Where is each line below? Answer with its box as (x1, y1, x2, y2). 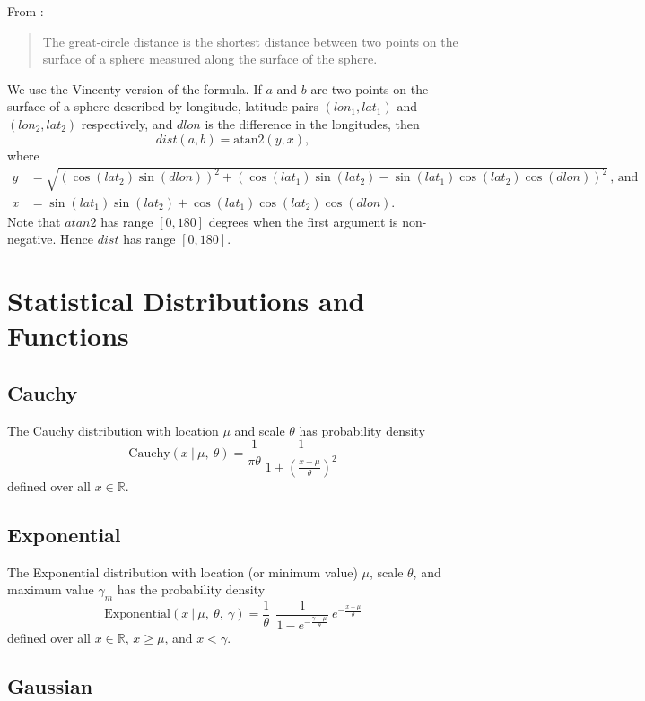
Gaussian (7, 671, 93, 699)
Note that (7, 212, 61, 230)
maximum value (7, 580, 94, 599)
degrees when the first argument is (208, 212, 398, 230)
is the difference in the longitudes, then (205, 114, 420, 133)
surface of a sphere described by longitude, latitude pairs (7, 97, 318, 116)
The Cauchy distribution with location (7, 420, 219, 439)
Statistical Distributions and (7, 282, 365, 319)
